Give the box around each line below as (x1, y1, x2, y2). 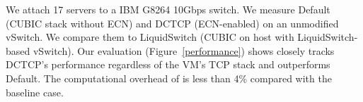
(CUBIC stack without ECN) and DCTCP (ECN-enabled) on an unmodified (6, 15, 339, 30)
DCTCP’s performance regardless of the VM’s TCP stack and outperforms (6, 57, 330, 72)
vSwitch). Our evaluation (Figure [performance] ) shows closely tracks (33, 43, 335, 58)
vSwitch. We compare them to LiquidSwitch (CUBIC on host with (6, 30, 294, 44)
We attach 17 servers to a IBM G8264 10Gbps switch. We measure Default (6, 2, 330, 16)
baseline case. (6, 84, 64, 99)
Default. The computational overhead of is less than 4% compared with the (6, 70, 332, 85)
